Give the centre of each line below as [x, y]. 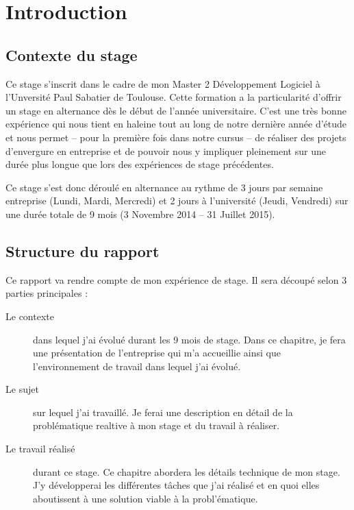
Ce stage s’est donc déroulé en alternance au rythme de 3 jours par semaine [164, 187]
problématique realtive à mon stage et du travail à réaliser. [156, 425]
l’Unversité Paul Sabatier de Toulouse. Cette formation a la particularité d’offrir [174, 97]
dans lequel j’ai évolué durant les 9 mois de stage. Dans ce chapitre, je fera [189, 339]
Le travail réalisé [40, 449]
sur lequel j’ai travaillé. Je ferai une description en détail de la [163, 412]
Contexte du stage [72, 54]
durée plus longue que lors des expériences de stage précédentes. [140, 164]
